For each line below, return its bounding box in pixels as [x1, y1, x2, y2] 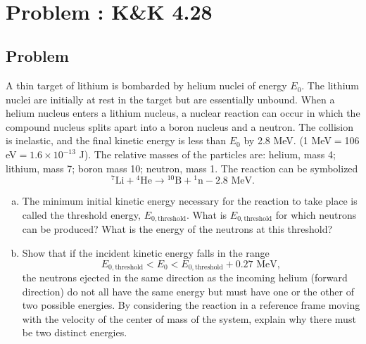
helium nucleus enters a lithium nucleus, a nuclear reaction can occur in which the [6, 106, 360, 120]
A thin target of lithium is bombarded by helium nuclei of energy [6, 78, 287, 93]
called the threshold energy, [22, 207, 141, 222]
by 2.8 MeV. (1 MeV [244, 133, 332, 148]
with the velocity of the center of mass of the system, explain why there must [22, 311, 356, 326]
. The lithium [301, 78, 359, 93]
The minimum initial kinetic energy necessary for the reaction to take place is [22, 193, 358, 208]
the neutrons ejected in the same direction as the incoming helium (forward [22, 270, 348, 285]
